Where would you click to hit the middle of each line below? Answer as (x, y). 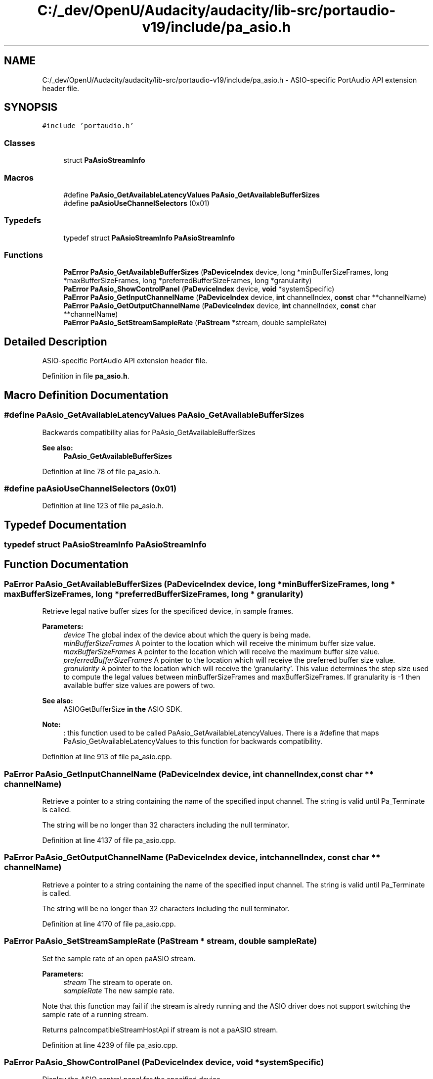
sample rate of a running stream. (95, 1014)
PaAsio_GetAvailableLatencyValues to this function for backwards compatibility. (193, 741)
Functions (23, 255)
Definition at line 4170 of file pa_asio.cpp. (109, 924)
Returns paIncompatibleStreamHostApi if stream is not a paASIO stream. (160, 1030)
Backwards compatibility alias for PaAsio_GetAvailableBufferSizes (149, 432)
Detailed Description (56, 342)
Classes (20, 143)
